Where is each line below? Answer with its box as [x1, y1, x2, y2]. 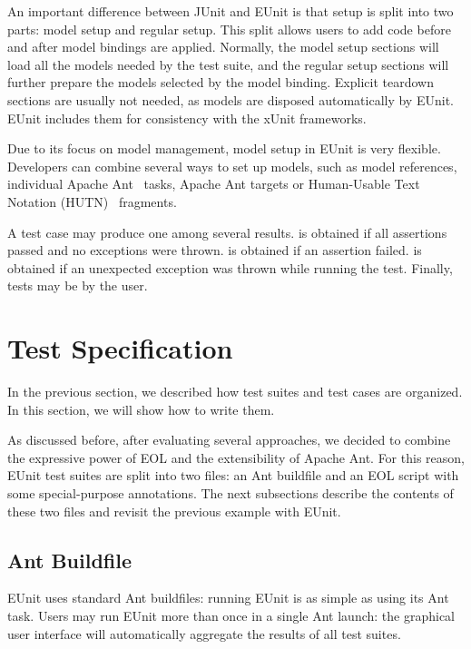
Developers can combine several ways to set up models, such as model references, [7, 156, 457, 175]
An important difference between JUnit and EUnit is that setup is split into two [7, 2, 454, 20]
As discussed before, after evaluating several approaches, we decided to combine [7, 430, 451, 449]
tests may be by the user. [7, 276, 148, 295]
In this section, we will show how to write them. [7, 399, 275, 418]
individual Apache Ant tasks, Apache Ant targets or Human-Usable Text [7, 174, 420, 193]
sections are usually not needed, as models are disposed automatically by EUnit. [7, 90, 454, 109]
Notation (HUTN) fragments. [7, 192, 177, 211]
